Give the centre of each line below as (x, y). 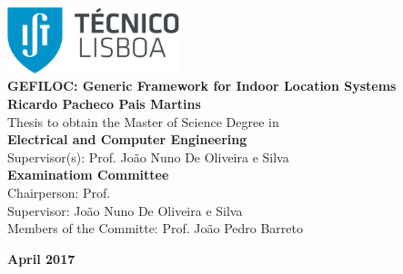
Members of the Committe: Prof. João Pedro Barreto (155, 228)
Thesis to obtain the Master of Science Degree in (143, 121)
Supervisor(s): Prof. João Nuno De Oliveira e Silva (148, 157)
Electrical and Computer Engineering (127, 139)
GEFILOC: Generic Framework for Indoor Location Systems (202, 86)
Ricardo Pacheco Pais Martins (104, 104)
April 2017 (41, 258)
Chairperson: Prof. (59, 192)
